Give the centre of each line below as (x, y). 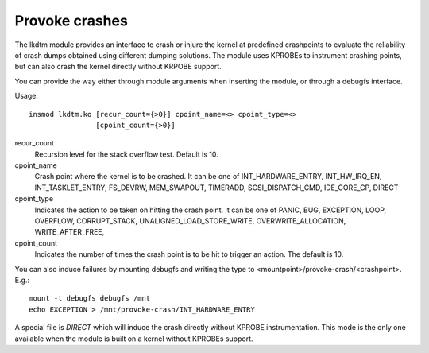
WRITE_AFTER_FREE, (70, 232)
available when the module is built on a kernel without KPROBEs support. (134, 339)
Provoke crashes (71, 21)
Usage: (27, 96)
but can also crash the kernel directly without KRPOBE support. (118, 67)
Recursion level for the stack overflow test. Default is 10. (126, 154)
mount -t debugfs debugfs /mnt (90, 299)
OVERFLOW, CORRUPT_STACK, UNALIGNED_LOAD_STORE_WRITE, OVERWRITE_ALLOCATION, (190, 221)
